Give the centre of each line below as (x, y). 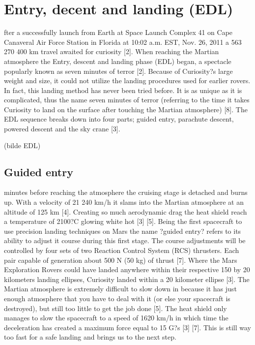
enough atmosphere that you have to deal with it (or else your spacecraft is (117, 298)
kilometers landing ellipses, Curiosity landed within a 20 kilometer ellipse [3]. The (127, 279)
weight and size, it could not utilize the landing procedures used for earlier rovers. (127, 80)
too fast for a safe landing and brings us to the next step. (90, 337)
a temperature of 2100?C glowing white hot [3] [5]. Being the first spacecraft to (123, 221)
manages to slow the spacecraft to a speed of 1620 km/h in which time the (116, 318)
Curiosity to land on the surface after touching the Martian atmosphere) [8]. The (126, 109)
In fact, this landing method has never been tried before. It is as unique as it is (123, 90)
